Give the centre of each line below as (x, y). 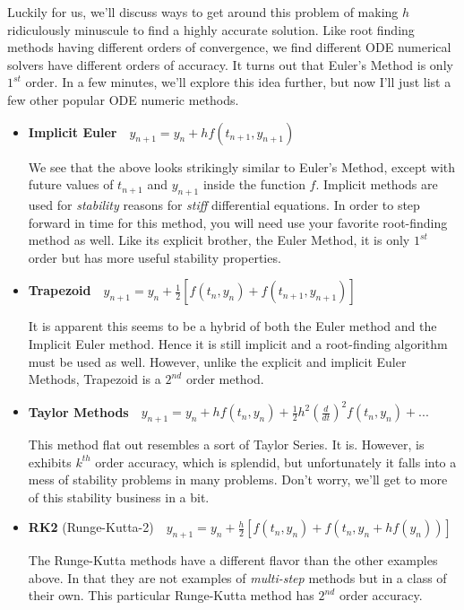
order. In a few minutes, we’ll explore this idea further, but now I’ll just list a (238, 82)
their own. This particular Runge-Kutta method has (171, 595)
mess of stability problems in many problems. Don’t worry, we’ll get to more (238, 479)
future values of (71, 184)
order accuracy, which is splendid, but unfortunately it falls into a (276, 462)
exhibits (50, 462)
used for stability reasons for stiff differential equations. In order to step (224, 204)
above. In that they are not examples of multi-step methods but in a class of (237, 577)
